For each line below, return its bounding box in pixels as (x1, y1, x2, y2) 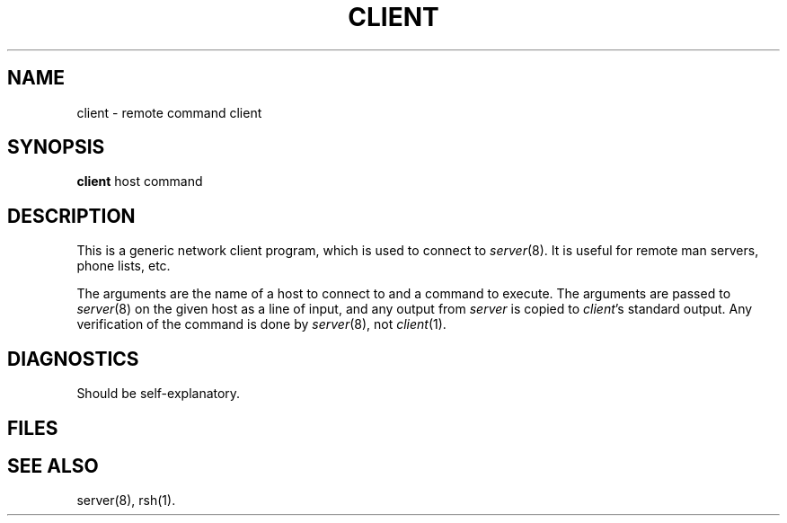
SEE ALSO (7, 454, 99, 477)
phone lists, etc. (76, 258, 171, 274)
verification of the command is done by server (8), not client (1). (76, 316, 447, 332)
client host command (76, 173, 203, 190)
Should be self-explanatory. (76, 386, 241, 402)
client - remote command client (76, 104, 262, 120)
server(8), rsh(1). (76, 492, 176, 509)
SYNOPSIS (7, 136, 105, 159)
